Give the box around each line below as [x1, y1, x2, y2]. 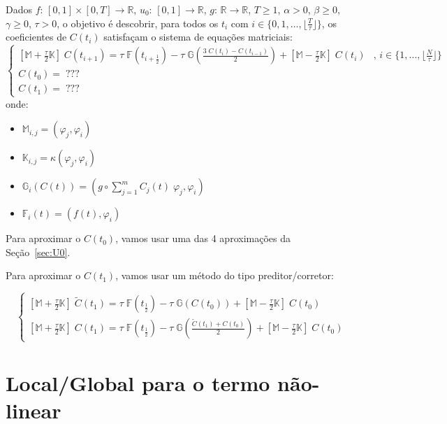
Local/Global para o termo [6, 368, 270, 397]
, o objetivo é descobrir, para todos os [57, 15, 219, 30]
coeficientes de [6, 29, 67, 44]
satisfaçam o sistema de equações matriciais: [103, 29, 293, 44]
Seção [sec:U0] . [6, 244, 71, 259]
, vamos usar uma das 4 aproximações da [115, 231, 291, 246]
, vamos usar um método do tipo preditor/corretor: [115, 268, 334, 283]
